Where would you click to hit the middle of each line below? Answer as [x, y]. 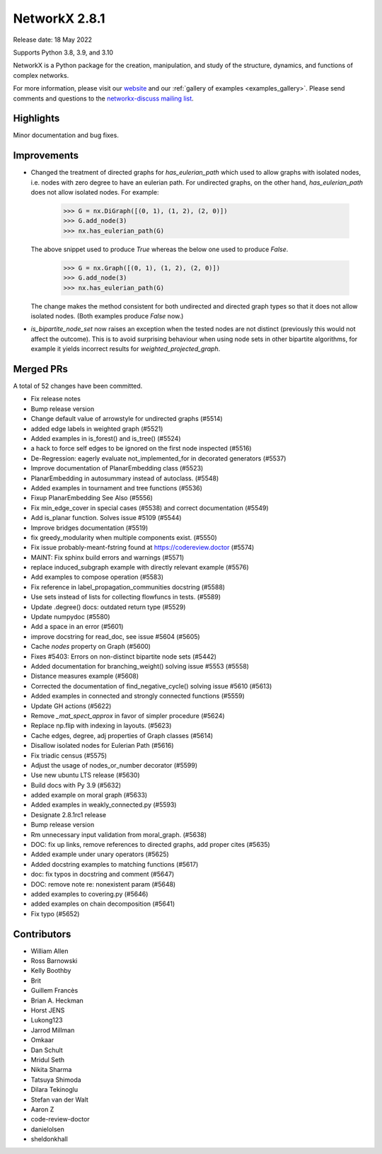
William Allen [50, 951]
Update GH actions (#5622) [71, 706]
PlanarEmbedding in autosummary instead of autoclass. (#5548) [125, 478]
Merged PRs [41, 369]
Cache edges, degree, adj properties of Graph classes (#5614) [122, 735]
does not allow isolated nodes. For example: [95, 192]
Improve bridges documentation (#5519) [89, 528]
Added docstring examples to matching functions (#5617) [115, 864]
